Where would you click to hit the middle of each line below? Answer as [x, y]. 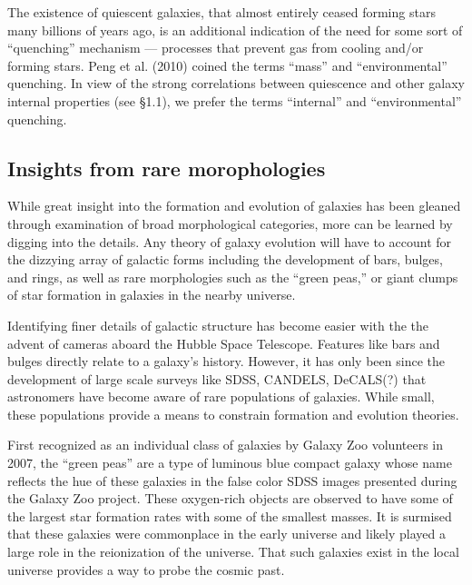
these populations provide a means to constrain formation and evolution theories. [233, 414]
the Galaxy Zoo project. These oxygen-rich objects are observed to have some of [230, 498]
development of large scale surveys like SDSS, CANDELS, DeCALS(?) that [217, 378]
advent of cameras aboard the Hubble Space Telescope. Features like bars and [224, 343]
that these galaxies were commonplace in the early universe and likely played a [226, 534]
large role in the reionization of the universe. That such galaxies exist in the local [233, 552]
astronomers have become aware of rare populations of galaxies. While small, [221, 397]
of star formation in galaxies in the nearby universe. [152, 295]
